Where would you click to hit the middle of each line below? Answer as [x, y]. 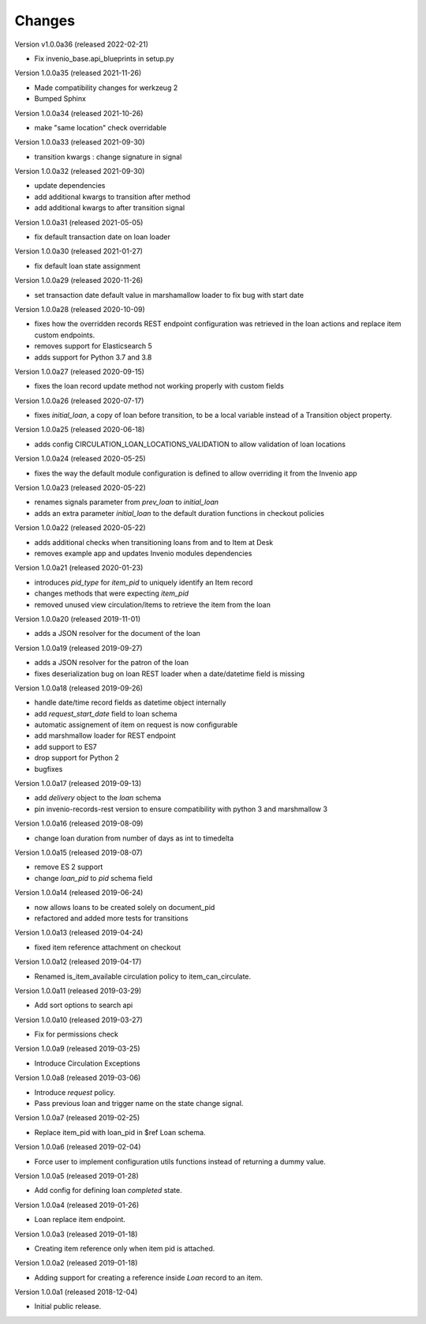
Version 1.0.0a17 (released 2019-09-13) [78, 784]
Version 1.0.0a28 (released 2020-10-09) [80, 309]
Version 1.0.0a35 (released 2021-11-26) [78, 73]
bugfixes [49, 769]
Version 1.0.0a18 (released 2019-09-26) [79, 688]
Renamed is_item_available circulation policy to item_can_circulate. [143, 976]
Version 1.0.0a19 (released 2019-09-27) [78, 648]
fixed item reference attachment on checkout [108, 947]
